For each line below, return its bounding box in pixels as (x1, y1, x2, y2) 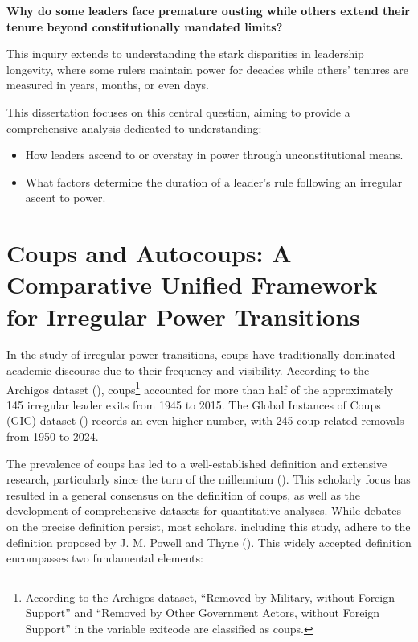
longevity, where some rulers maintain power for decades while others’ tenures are (6, 60, 408, 77)
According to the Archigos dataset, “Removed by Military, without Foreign (25, 588, 395, 605)
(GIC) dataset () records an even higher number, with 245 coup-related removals (6, 412, 404, 429)
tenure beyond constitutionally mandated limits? (6, 18, 283, 35)
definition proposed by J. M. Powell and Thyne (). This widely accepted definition (6, 533, 412, 550)
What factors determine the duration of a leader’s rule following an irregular (25, 173, 403, 190)
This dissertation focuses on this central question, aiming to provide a (6, 103, 350, 120)
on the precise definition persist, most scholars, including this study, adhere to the (6, 518, 411, 535)
